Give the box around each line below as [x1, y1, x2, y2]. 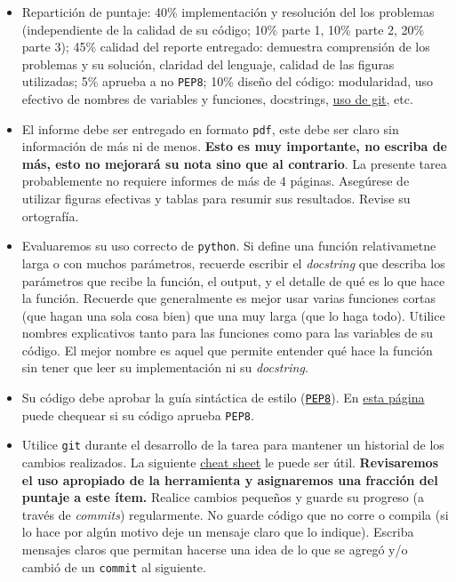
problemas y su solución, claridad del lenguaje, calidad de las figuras [21, 54, 395, 73]
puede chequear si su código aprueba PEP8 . [21, 405, 254, 424]
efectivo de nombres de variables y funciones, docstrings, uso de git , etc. [21, 90, 413, 108]
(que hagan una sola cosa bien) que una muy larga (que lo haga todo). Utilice [21, 306, 445, 324]
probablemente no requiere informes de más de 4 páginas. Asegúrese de [21, 171, 410, 190]
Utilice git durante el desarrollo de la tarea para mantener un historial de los [21, 435, 444, 454]
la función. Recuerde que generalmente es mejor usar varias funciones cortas [21, 289, 436, 307]
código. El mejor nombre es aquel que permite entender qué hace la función [21, 340, 433, 359]
